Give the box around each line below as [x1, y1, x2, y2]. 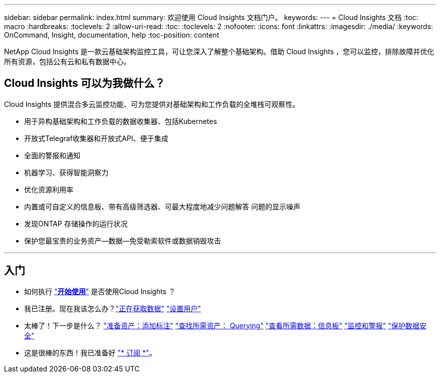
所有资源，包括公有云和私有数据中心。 [4, 57, 131, 66]
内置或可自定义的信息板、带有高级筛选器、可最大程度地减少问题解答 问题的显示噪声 [24, 202, 300, 211]
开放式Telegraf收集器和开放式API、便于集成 [24, 134, 168, 143]
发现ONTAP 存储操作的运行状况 [24, 219, 128, 228]
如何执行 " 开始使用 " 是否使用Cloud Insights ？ [24, 287, 176, 296]
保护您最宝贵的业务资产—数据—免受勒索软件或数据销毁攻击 [24, 236, 221, 245]
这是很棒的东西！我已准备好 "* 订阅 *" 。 [24, 348, 156, 357]
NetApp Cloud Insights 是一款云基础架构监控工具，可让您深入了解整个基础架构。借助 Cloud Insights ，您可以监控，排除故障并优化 [4, 47, 434, 56]
